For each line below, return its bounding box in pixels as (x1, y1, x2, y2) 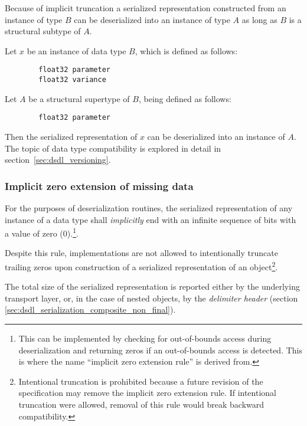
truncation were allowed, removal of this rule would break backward (18, 398, 264, 410)
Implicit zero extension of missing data (5, 178, 194, 193)
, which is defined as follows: (135, 44, 238, 57)
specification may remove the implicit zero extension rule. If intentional (18, 386, 276, 399)
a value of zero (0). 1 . (5, 225, 79, 239)
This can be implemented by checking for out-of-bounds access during (18, 332, 272, 344)
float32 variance (38, 76, 106, 84)
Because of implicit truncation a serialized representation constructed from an (5, 2, 286, 14)
